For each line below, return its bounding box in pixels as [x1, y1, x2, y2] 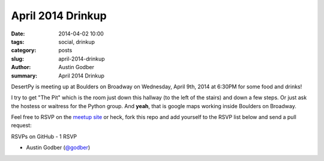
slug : [11, 55, 24, 62]
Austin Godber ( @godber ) [26, 144, 91, 151]
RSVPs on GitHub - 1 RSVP [11, 133, 77, 140]
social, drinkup [58, 38, 95, 45]
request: [11, 122, 32, 129]
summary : [11, 72, 38, 79]
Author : [11, 64, 31, 71]
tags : [11, 38, 25, 45]
